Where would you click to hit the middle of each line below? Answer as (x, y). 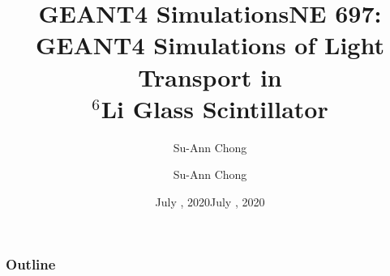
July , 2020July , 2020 (210, 201)
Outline (31, 264)
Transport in (210, 76)
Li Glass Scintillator (214, 108)
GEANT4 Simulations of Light (210, 45)
